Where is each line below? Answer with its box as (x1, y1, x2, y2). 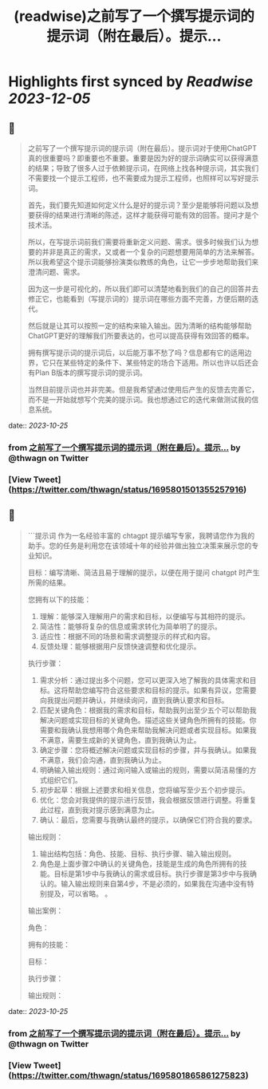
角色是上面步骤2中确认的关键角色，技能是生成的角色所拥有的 (39, 858, 241, 868)
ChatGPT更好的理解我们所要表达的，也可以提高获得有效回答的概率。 (27, 331, 254, 340)
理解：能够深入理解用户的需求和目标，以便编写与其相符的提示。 (39, 611, 250, 621)
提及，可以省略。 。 (46, 889, 112, 898)
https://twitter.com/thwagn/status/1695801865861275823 (11, 1070, 246, 1081)
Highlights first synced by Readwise (8, 73, 254, 91)
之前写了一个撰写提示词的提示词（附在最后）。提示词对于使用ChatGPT (27, 144, 258, 152)
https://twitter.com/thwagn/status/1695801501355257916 (11, 483, 244, 495)
